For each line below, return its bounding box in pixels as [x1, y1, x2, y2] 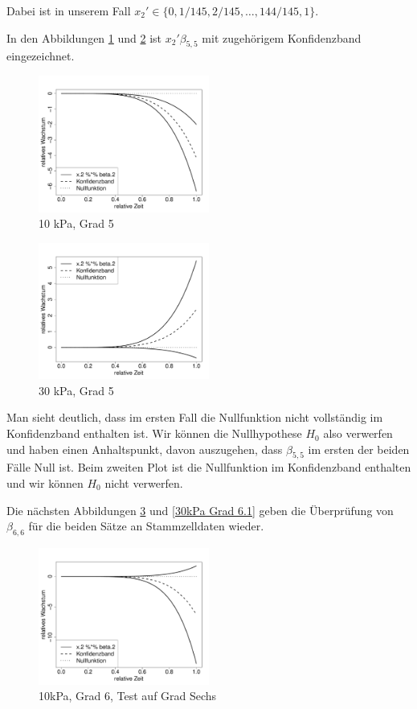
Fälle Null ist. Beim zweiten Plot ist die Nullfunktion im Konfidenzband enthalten [6, 459, 411, 476]
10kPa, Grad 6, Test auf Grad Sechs [39, 687, 217, 704]
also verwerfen [323, 425, 393, 442]
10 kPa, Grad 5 [39, 215, 114, 232]
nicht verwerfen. [104, 475, 183, 492]
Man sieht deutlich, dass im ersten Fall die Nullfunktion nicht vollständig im [6, 409, 383, 426]
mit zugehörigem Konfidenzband [202, 29, 362, 46]
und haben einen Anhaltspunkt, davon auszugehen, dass [6, 440, 283, 457]
